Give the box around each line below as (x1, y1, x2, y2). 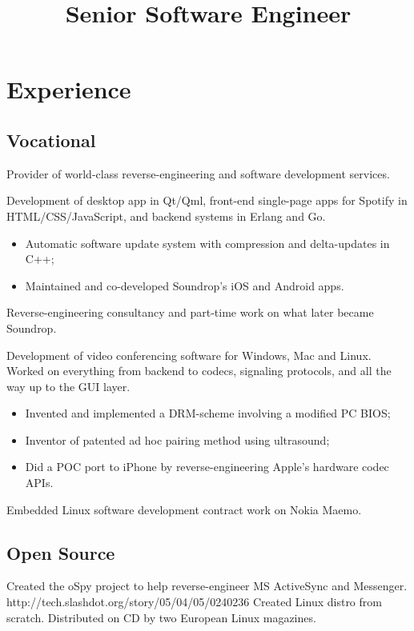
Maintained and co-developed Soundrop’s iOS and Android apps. (25, 277, 344, 294)
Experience (6, 73, 131, 106)
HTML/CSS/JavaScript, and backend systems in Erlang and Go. (6, 207, 326, 224)
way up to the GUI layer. (6, 377, 131, 394)
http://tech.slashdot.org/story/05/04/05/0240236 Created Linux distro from (6, 593, 382, 610)
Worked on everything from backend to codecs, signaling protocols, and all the (6, 362, 392, 379)
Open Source (6, 540, 115, 565)
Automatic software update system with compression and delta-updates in (25, 234, 390, 251)
